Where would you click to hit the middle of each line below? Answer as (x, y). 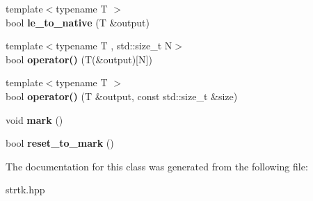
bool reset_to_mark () (60, 143)
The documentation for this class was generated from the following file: (157, 166)
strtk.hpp (25, 190)
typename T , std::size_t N (114, 46)
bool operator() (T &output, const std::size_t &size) (122, 96)
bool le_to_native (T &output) (78, 22)
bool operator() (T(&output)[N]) (79, 59)
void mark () (34, 119)
